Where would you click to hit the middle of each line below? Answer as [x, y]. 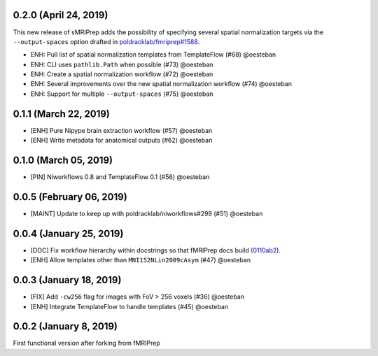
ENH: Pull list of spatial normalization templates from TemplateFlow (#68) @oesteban [153, 55]
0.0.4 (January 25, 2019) [68, 233]
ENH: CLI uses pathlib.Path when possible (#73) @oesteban [122, 64]
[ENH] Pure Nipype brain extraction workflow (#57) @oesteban [121, 130]
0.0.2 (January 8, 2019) [65, 326]
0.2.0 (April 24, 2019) [61, 15]
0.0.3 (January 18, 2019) [67, 280]
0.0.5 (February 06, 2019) [70, 197]
